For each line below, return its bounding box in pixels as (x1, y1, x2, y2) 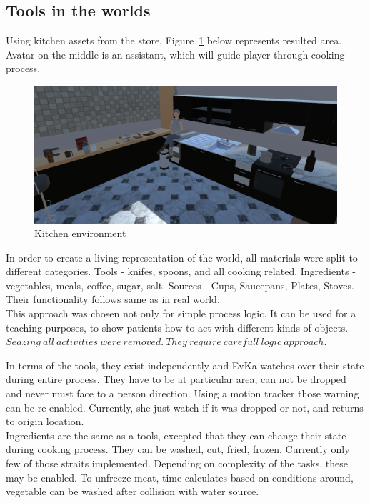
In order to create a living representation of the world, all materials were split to (6, 249, 358, 264)
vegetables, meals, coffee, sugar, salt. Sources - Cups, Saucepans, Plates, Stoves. (6, 277, 354, 292)
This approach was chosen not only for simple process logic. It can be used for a (6, 306, 356, 321)
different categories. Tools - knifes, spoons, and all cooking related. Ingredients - (6, 264, 356, 279)
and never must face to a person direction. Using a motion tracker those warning (6, 386, 359, 401)
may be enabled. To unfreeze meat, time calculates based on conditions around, (6, 469, 354, 484)
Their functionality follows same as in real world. (6, 292, 220, 307)
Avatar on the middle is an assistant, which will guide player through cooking (6, 46, 345, 61)
